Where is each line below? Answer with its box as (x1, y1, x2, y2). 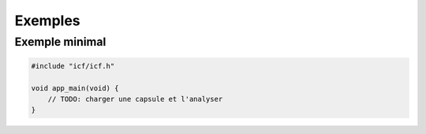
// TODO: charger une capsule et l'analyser (47, 95, 223, 103)
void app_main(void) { (31, 84, 119, 92)
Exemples (14, 12, 80, 29)
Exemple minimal (14, 35, 106, 49)
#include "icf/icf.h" (31, 61, 115, 70)
